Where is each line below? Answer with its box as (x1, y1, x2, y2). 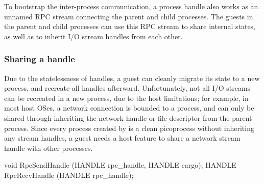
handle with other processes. (4, 142, 93, 153)
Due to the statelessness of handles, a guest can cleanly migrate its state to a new (4, 72, 260, 83)
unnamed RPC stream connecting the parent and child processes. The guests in (4, 11, 253, 21)
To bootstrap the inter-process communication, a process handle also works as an (4, 1, 258, 11)
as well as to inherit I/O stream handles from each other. (4, 31, 183, 41)
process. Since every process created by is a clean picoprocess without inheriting (4, 122, 254, 133)
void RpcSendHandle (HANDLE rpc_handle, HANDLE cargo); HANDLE (4, 160, 236, 170)
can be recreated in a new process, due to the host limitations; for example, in (4, 92, 249, 103)
